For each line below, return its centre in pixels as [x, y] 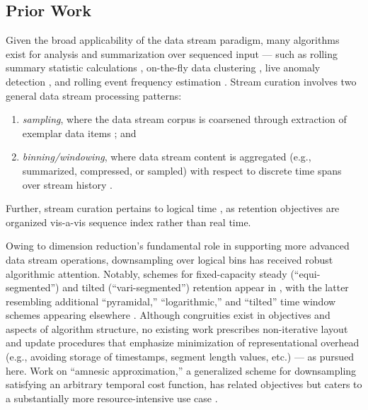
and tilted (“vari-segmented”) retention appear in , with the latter [206, 287]
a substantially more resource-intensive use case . [112, 398]
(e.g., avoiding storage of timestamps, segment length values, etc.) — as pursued [180, 357]
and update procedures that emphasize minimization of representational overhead [183, 342]
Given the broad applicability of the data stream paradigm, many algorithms [173, 40]
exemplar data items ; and [79, 133]
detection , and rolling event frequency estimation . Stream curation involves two [181, 81]
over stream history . [67, 184]
